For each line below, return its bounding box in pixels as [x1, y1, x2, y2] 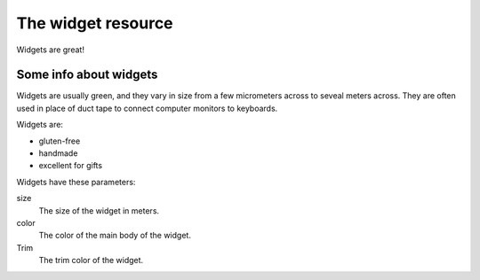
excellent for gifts [38, 160, 102, 171]
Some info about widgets [16, 67, 158, 82]
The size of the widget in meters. [38, 205, 160, 216]
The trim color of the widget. [38, 255, 144, 266]
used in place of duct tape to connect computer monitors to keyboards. [16, 103, 278, 113]
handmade [38, 148, 78, 159]
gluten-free [38, 136, 81, 146]
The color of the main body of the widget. [38, 230, 191, 241]
